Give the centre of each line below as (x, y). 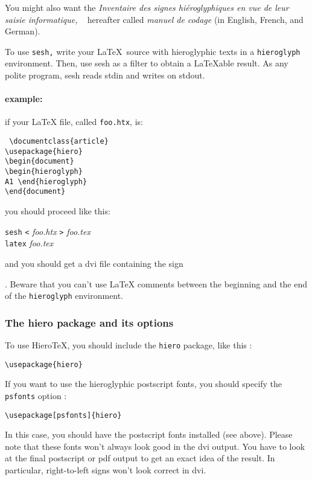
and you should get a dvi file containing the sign (94, 263)
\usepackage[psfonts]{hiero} (63, 415)
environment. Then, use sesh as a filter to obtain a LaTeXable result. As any (147, 63)
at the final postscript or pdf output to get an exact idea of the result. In (140, 458)
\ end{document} (35, 192)
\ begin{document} (40, 162)
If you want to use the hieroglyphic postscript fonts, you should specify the (144, 384)
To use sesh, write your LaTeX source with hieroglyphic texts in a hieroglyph (153, 51)
